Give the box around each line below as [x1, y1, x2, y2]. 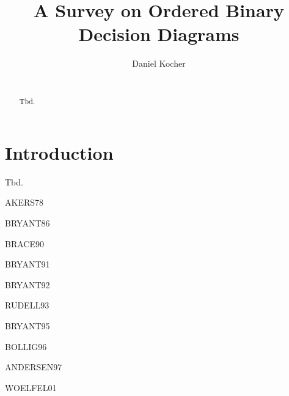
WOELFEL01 [5, 381, 57, 394]
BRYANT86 [5, 217, 50, 230]
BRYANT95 [5, 319, 50, 332]
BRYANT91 [5, 258, 50, 271]
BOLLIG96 [5, 340, 47, 353]
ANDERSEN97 [5, 361, 62, 373]
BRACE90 [5, 237, 44, 250]
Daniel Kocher [132, 57, 186, 70]
